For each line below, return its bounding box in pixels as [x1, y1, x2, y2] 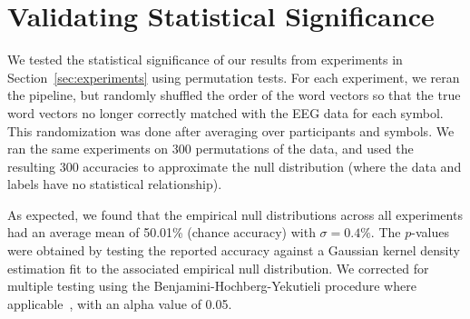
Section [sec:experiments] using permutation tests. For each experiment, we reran [7, 67, 460, 86]
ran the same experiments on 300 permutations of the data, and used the [7, 139, 414, 158]
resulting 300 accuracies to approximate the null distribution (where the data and [7, 156, 462, 175]
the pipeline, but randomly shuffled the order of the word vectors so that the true [7, 85, 461, 105]
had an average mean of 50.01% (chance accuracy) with [7, 223, 316, 242]
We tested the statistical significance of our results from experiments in [7, 50, 403, 69]
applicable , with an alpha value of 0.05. [7, 294, 232, 313]
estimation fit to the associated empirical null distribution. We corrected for [7, 258, 429, 277]
